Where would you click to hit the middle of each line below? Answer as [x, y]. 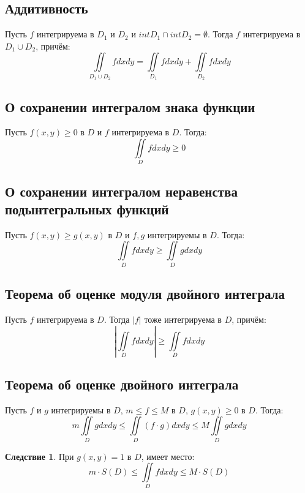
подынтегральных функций [87, 209]
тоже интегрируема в [183, 319]
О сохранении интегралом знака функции [130, 106]
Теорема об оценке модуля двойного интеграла [145, 294]
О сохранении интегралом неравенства [121, 191]
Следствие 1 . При [40, 456]
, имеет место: [168, 456]
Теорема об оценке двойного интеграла [122, 384]
